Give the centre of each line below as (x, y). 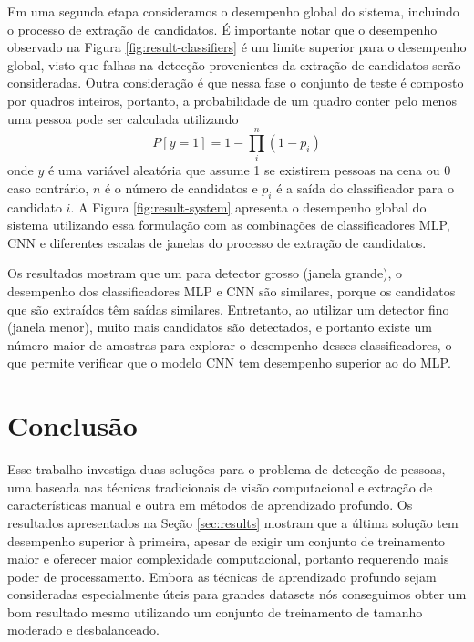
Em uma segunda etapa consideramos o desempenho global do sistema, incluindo (233, 11)
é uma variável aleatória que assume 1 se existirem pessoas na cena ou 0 (249, 170)
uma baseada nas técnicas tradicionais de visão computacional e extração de (220, 487)
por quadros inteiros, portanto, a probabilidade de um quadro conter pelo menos (232, 100)
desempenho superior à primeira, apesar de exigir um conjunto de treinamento (227, 540)
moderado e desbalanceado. (83, 630)
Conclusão (72, 425)
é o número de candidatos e (181, 187)
